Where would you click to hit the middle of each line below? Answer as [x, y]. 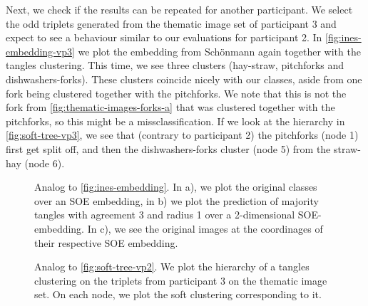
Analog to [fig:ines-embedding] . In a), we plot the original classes [176, 187]
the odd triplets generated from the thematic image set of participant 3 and [171, 23]
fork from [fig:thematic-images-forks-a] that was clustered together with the [170, 107]
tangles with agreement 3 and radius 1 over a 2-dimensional [165, 215]
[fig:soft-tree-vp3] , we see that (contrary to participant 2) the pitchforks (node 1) [182, 135]
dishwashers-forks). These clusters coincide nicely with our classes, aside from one [184, 79]
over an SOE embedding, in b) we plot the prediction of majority [177, 200]
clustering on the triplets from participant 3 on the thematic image [181, 280]
